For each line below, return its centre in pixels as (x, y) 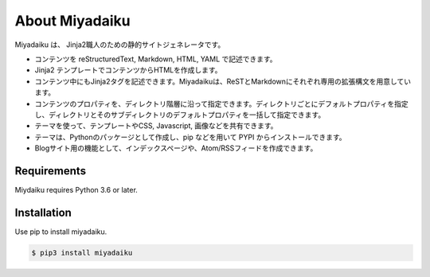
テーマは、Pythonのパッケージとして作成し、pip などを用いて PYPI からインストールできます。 (190, 137)
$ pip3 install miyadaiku (82, 252)
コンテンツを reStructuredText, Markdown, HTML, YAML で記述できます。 (156, 59)
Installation (43, 212)
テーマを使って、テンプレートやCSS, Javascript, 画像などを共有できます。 (156, 126)
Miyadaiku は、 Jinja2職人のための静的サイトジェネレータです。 (120, 45)
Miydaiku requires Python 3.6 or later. (76, 189)
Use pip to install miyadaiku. (61, 232)
